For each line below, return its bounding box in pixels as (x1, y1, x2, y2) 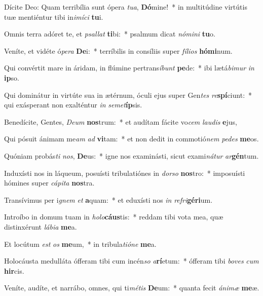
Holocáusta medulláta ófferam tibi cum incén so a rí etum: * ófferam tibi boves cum (4, 255, 259, 266)
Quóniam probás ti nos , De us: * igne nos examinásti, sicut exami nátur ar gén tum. (4, 150, 259, 161)
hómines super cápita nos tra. (4, 177, 95, 188)
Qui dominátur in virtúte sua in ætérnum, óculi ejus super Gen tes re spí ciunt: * (4, 89, 252, 100)
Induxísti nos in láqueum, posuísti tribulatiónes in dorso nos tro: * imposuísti (4, 167, 245, 178)
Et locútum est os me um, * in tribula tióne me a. (4, 238, 157, 249)
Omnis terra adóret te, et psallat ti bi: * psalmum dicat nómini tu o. (4, 28, 215, 39)
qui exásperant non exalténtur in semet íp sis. (4, 99, 142, 110)
